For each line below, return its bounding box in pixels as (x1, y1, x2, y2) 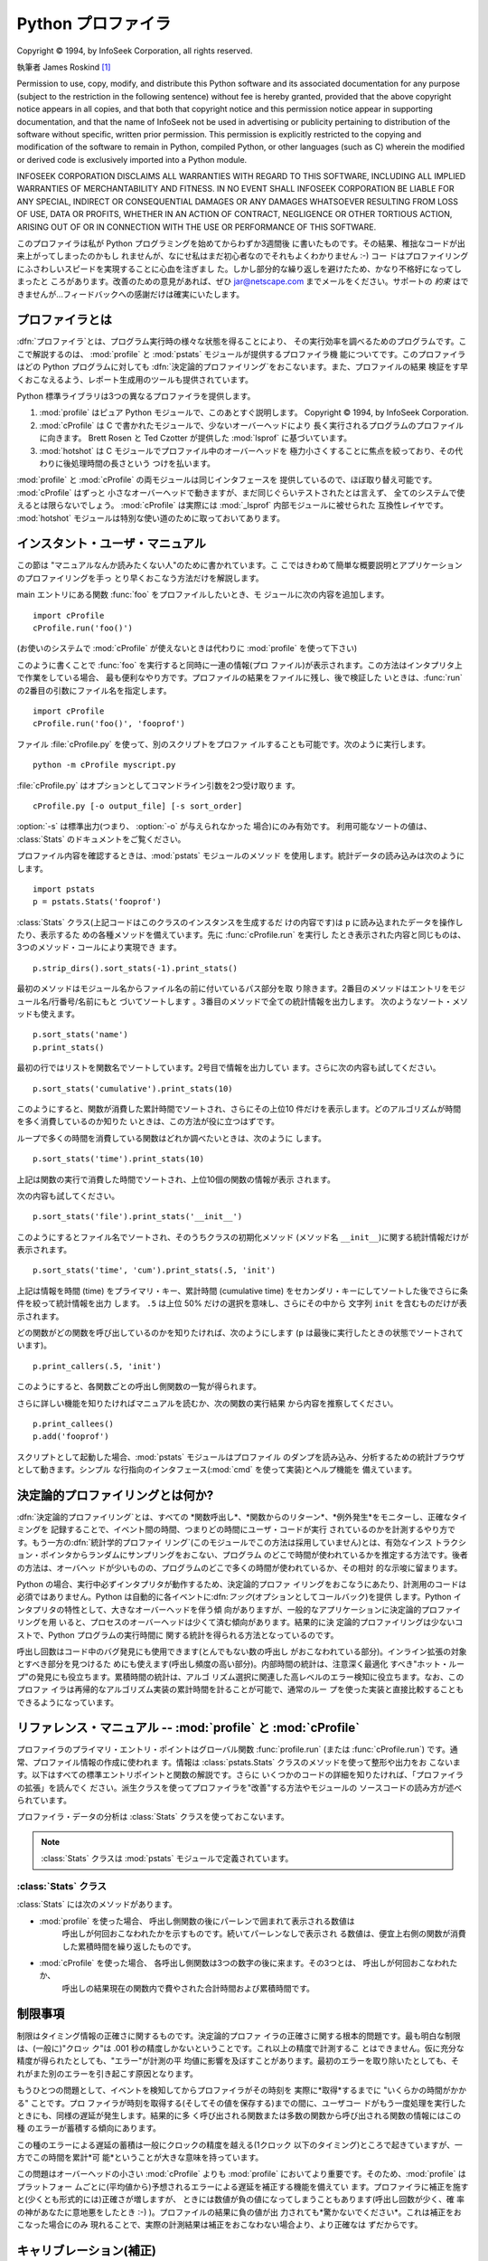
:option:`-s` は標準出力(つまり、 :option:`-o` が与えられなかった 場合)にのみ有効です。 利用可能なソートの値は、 (16, 821, 433, 832)
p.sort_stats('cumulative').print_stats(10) (33, 1083, 234, 1093)
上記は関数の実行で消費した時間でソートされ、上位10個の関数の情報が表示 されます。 (16, 1174, 336, 1185)
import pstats (33, 884, 95, 894)
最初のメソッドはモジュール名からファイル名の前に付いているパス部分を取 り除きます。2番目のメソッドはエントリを (16, 983, 450, 994)
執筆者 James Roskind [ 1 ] (16, 61, 111, 72)
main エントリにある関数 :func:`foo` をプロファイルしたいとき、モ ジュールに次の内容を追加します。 (16, 589, 389, 601)
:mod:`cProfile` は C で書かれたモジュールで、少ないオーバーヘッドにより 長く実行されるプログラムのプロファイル (39, 420, 465, 430)
